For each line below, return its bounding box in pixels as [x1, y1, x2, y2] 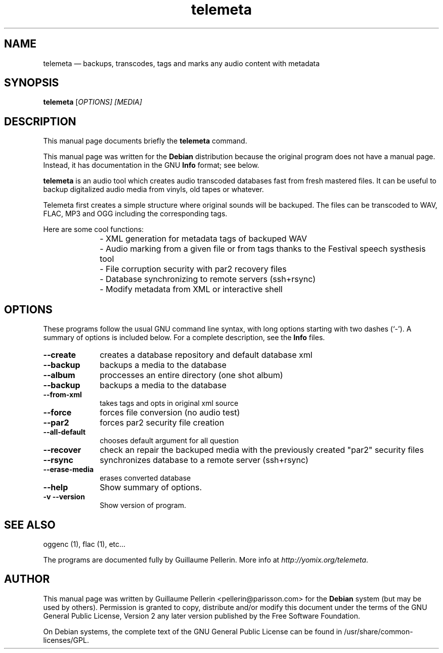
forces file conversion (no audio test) [100, 407, 240, 418]
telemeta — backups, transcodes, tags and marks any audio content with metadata [43, 59, 320, 68]
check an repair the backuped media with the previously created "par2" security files [100, 445, 424, 455]
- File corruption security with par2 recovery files [100, 264, 287, 274]
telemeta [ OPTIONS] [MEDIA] [43, 98, 142, 107]
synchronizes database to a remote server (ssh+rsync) [100, 455, 308, 465]
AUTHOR [4, 573, 50, 586]
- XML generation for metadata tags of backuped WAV [100, 234, 307, 244]
